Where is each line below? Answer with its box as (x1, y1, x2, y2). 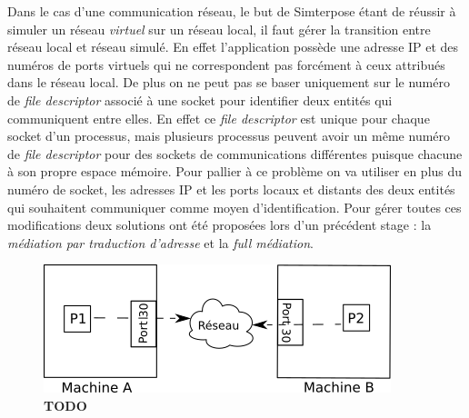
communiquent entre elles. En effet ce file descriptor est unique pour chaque (7, 108, 430, 127)
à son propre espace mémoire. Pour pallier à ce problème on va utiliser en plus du (7, 162, 463, 181)
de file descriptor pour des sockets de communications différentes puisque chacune (7, 144, 463, 163)
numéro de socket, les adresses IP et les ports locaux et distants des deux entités (7, 179, 455, 198)
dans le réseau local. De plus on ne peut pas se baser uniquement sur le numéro (7, 73, 450, 92)
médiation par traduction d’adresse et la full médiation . (7, 233, 314, 252)
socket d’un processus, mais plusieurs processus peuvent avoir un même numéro (7, 126, 451, 145)
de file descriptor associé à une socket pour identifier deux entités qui (7, 90, 393, 109)
